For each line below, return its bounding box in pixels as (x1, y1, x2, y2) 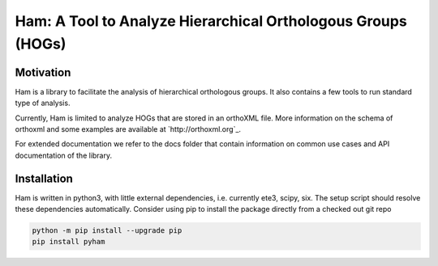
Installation (15, 171, 73, 185)
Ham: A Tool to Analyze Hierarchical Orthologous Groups (15, 12, 407, 30)
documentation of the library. (15, 150, 113, 160)
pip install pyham (32, 237, 105, 247)
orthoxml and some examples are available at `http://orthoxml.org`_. (15, 125, 242, 134)
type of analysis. (15, 98, 71, 108)
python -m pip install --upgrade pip (32, 226, 182, 235)
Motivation (15, 65, 71, 79)
